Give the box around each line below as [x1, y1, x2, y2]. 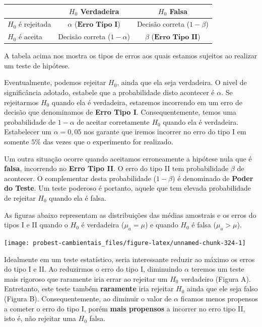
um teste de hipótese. [4, 60, 70, 70]
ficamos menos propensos [180, 293, 258, 304]
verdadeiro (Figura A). [181, 273, 251, 284]
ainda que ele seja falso [187, 283, 258, 294]
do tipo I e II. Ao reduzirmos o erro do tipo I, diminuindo [4, 264, 182, 274]
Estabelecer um [4, 126, 52, 137]
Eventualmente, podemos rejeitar [4, 77, 106, 88]
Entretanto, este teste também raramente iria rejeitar [4, 283, 174, 294]
